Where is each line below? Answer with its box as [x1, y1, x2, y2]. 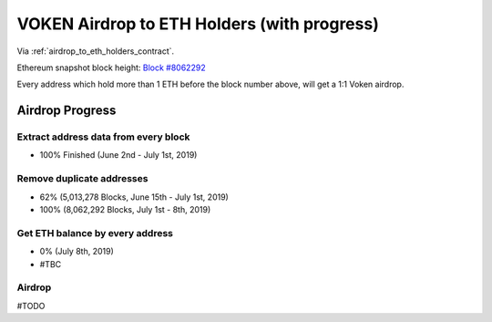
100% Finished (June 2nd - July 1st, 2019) [39, 150, 198, 161]
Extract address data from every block [16, 130, 190, 143]
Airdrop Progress [16, 103, 117, 119]
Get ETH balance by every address [16, 226, 173, 239]
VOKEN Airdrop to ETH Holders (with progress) [16, 14, 380, 34]
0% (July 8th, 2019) [39, 246, 114, 257]
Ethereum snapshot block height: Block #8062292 [16, 62, 206, 73]
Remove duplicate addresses [16, 172, 149, 185]
